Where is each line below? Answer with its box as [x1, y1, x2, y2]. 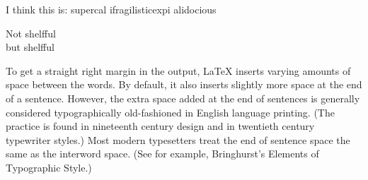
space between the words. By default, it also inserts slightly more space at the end [6, 77, 362, 92]
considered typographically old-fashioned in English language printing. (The [6, 104, 335, 119]
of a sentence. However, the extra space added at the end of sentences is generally [6, 90, 360, 105]
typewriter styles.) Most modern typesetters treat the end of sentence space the [6, 132, 350, 147]
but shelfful [6, 40, 54, 54]
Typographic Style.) [6, 160, 92, 174]
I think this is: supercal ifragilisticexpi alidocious [6, 2, 217, 16]
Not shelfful [6, 25, 56, 40]
